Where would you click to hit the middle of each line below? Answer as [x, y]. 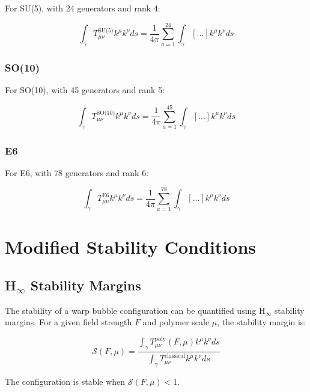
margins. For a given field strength [68, 322]
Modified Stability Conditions [130, 247]
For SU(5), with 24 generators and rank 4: [83, 8]
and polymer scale [176, 322]
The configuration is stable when [65, 381]
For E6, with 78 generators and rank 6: [77, 172]
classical [175, 356]
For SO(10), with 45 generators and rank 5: [85, 90]
